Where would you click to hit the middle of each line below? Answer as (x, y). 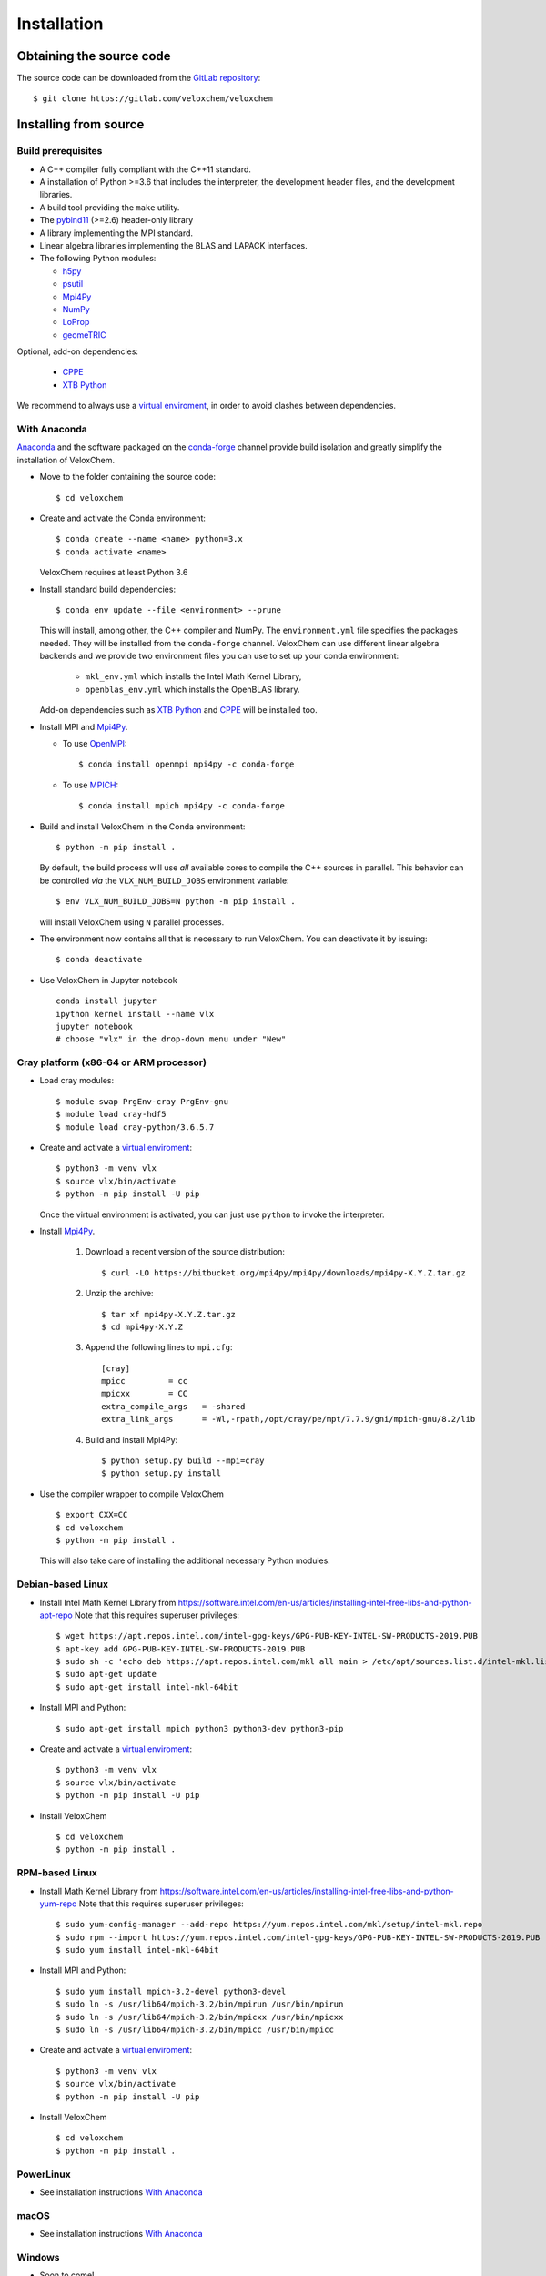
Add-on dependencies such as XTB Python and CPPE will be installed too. (178, 710)
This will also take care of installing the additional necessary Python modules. (185, 1560)
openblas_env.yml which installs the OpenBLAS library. (192, 689)
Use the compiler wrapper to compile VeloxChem (132, 1494)
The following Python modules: (98, 259)
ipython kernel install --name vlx (135, 1014)
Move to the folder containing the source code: (128, 477)
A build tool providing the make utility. (110, 207)
